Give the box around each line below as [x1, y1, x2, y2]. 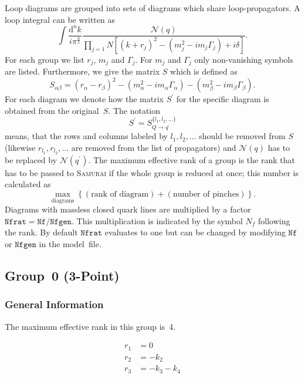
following [258, 214, 290, 227]
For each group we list [5, 53, 84, 65]
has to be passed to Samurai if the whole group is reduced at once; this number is [5, 166, 299, 178]
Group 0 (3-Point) [5, 266, 120, 285]
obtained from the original [5, 104, 99, 116]
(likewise [5, 141, 36, 153]
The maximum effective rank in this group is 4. [5, 320, 176, 332]
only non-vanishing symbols [194, 53, 294, 65]
